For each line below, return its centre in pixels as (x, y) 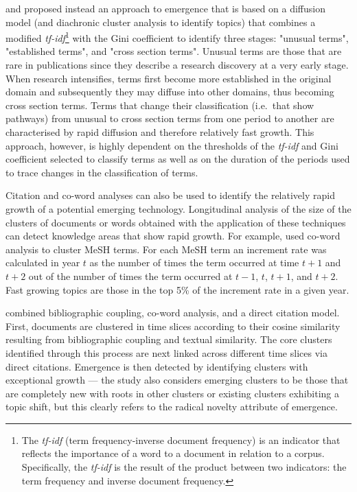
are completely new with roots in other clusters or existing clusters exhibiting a (173, 393)
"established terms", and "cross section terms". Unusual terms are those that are (174, 51)
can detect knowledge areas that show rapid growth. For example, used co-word (173, 236)
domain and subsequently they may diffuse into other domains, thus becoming (170, 92)
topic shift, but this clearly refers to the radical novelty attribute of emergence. (172, 407)
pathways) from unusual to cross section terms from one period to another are (170, 118)
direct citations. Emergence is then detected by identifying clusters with (157, 366)
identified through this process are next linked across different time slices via (166, 352)
